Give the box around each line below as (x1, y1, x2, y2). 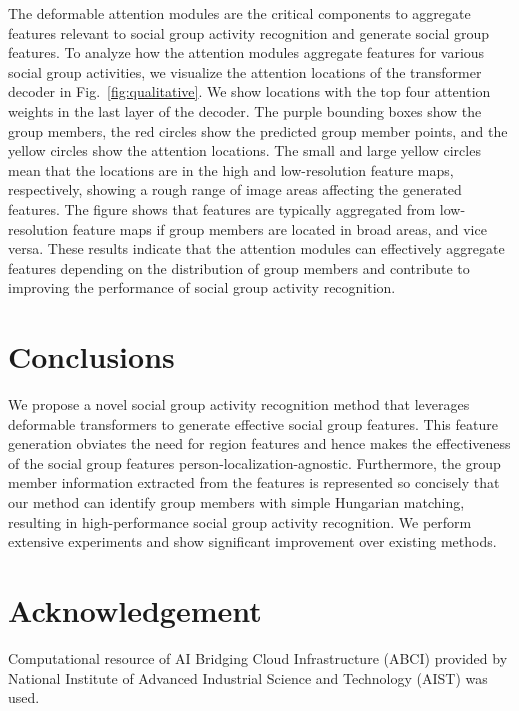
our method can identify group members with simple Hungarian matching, (8, 492, 465, 512)
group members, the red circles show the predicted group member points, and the (8, 120, 508, 141)
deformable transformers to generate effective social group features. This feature (8, 413, 498, 434)
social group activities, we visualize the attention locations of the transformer (8, 61, 482, 82)
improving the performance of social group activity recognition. (8, 277, 396, 298)
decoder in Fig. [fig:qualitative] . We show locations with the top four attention (8, 81, 491, 102)
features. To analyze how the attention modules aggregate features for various (8, 42, 485, 63)
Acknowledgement (8, 589, 262, 630)
